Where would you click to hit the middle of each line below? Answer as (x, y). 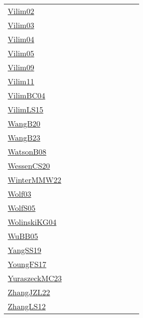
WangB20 (24, 123)
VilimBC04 (27, 95)
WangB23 (24, 137)
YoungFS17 (27, 264)
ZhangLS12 (27, 306)
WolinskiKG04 (32, 222)
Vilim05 (21, 53)
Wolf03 (20, 194)
